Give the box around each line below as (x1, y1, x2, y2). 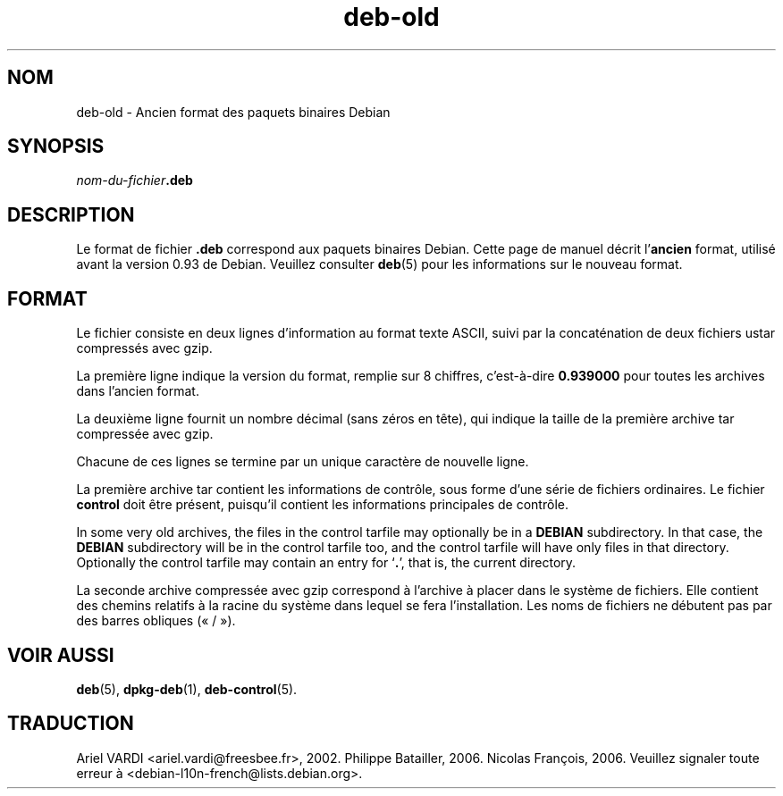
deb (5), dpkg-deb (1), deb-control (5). (76, 681, 298, 697)
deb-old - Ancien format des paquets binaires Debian (76, 104, 391, 120)
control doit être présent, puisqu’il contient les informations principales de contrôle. (76, 497, 568, 513)
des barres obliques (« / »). (76, 613, 236, 629)
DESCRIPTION (7, 203, 135, 226)
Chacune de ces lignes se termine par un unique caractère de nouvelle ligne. (76, 454, 529, 470)
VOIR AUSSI (7, 643, 114, 666)
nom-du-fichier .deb (76, 172, 193, 189)
